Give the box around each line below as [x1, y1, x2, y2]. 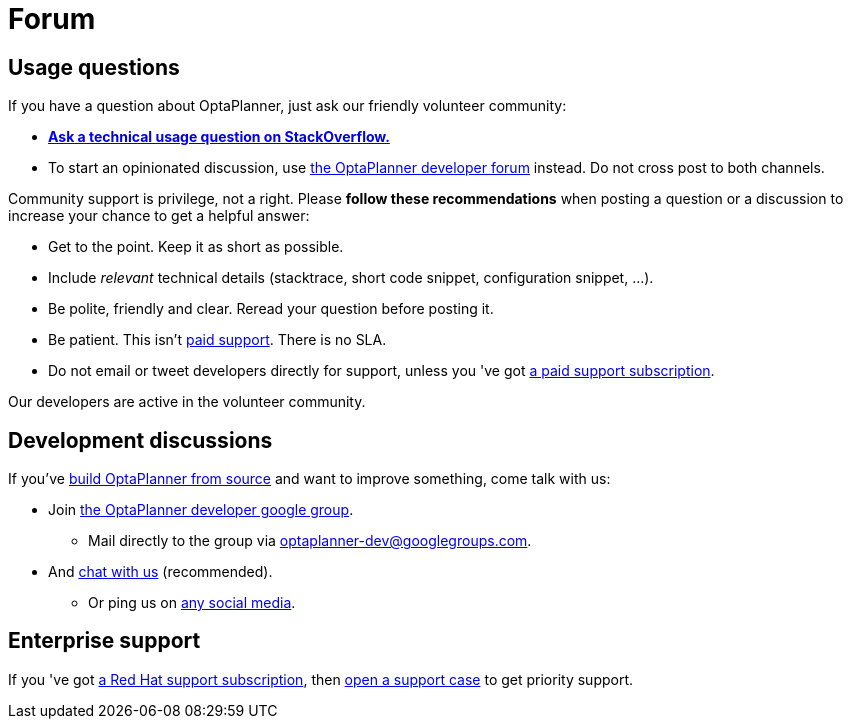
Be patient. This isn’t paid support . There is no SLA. [48, 331, 387, 349]
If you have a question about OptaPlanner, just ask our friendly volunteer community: [8, 97, 567, 115]
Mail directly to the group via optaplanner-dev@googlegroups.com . [88, 532, 532, 550]
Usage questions [8, 54, 180, 80]
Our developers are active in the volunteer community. [8, 393, 366, 411]
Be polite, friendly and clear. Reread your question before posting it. [48, 300, 494, 318]
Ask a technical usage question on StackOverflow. [48, 128, 390, 146]
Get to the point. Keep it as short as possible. [48, 238, 344, 256]
